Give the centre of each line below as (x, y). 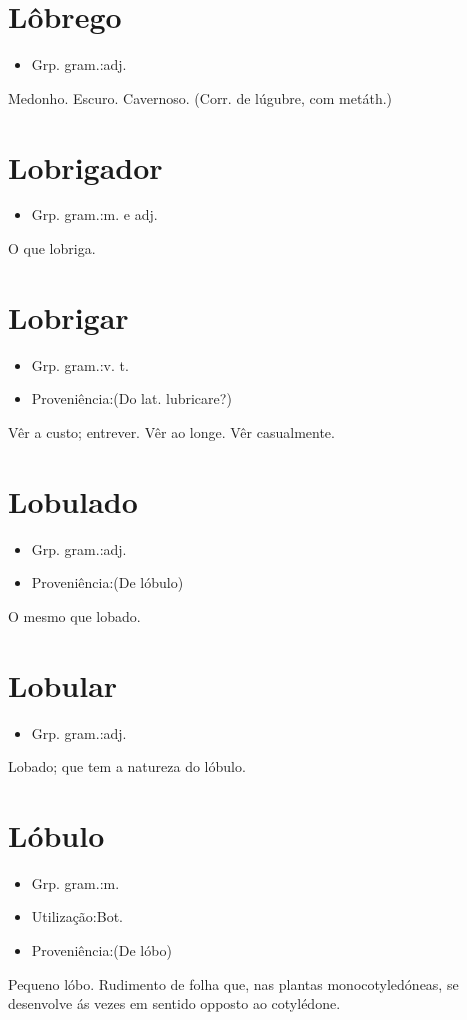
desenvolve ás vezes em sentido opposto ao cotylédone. (174, 1003)
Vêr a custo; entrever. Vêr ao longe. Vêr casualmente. (171, 431)
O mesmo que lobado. (74, 615)
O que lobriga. (52, 248)
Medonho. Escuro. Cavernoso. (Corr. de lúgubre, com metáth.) (200, 97)
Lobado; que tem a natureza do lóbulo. (127, 766)
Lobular (63, 684)
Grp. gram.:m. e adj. (94, 214)
